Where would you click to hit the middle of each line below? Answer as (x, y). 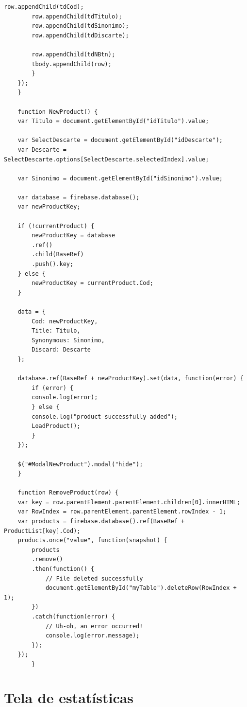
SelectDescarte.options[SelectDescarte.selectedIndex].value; (107, 159)
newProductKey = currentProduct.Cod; (92, 283)
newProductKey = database (74, 236)
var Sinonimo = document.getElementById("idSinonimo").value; (120, 178)
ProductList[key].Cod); (42, 531)
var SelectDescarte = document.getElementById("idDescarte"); (120, 140)
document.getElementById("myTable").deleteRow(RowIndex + (141, 588)
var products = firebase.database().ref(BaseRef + (101, 521)
